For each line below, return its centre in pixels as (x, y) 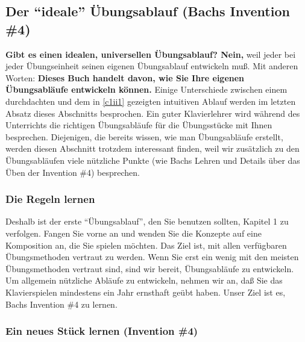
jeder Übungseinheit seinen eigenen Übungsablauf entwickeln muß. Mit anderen (152, 66)
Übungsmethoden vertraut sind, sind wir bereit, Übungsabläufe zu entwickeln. (150, 268)
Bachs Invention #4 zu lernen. (61, 304)
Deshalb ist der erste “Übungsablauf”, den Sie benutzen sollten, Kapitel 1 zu (147, 221)
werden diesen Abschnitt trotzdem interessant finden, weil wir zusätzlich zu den (152, 148)
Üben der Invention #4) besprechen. (73, 172)
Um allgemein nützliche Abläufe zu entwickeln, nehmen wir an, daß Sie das (144, 280)
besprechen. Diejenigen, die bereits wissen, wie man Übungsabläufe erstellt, (144, 136)
